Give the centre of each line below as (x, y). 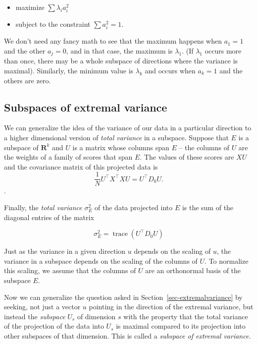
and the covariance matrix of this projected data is (81, 166)
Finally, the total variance (43, 207)
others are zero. (27, 80)
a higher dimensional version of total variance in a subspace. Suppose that (116, 137)
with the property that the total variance (186, 316)
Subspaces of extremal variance (86, 107)
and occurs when (170, 70)
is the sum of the (208, 207)
